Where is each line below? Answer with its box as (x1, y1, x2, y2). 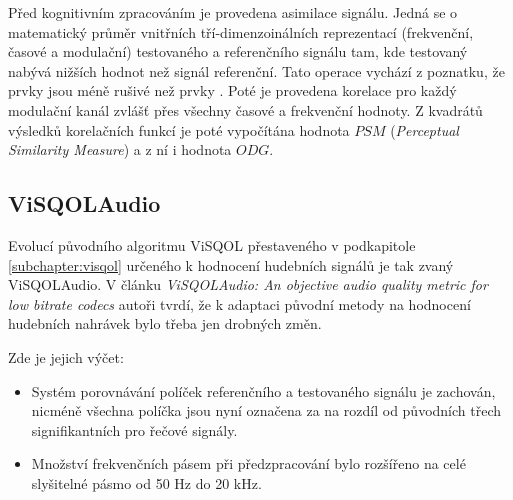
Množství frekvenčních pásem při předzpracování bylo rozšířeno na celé (31, 453, 466, 474)
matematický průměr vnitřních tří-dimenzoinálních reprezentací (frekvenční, (8, 21, 474, 42)
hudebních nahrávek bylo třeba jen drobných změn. (8, 313, 322, 334)
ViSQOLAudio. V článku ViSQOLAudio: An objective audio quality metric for (8, 274, 488, 295)
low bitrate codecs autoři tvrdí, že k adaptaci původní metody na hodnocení (8, 293, 471, 314)
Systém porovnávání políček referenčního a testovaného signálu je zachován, (31, 380, 496, 401)
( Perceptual (390, 119, 459, 140)
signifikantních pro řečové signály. (31, 419, 238, 440)
